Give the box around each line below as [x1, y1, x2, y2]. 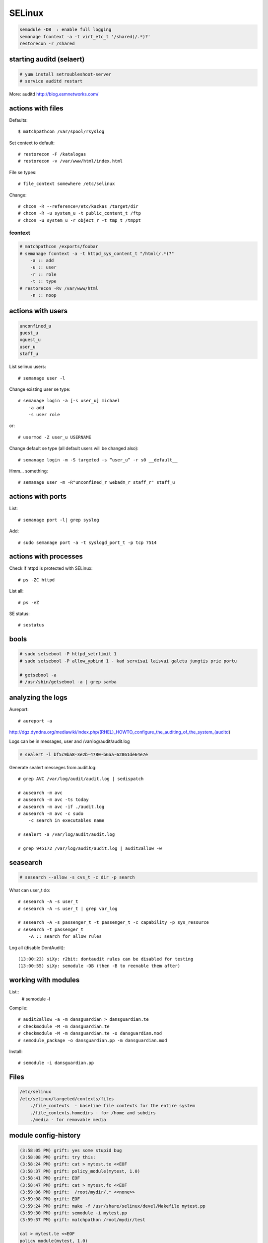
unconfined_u [19, 323, 52, 329]
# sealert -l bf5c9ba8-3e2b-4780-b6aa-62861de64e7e [19, 751, 148, 757]
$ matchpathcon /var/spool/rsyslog [18, 129, 105, 134]
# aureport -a [18, 718, 52, 723]
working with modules [9, 976, 80, 984]
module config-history [9, 1131, 81, 1140]
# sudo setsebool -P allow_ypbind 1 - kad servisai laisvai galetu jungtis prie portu [19, 658, 237, 664]
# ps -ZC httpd [18, 577, 55, 583]
